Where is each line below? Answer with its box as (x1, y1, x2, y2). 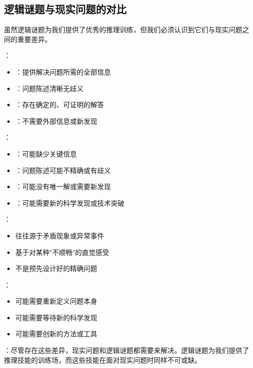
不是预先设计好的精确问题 (15, 263, 97, 273)
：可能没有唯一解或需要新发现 (15, 181, 111, 192)
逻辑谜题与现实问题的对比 (4, 1, 126, 17)
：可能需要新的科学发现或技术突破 (15, 197, 125, 208)
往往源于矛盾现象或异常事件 (15, 230, 104, 240)
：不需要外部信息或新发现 (15, 116, 97, 126)
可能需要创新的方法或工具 (15, 329, 97, 339)
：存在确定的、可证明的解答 (15, 99, 104, 110)
